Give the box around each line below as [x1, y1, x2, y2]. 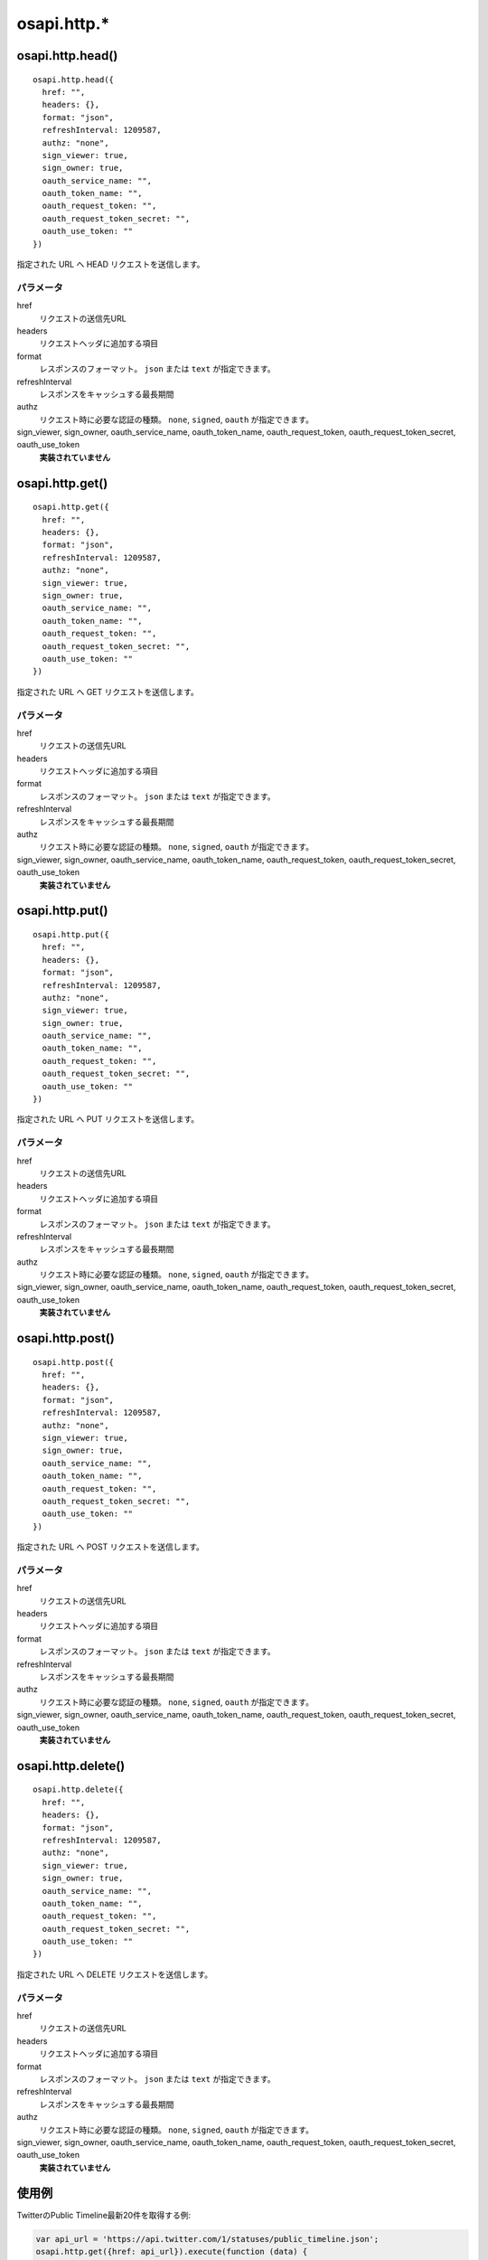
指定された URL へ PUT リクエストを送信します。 [16, 1114, 200, 1125]
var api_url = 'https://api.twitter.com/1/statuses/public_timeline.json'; [35, 2234, 380, 2244]
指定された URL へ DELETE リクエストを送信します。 [16, 1969, 212, 1980]
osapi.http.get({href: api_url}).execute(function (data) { [35, 2246, 308, 2256]
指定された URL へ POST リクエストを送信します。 [16, 1541, 205, 1552]
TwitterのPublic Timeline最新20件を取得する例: [16, 2209, 192, 2220]
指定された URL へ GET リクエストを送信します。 [16, 686, 199, 697]
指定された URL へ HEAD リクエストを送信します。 [16, 259, 205, 270]
